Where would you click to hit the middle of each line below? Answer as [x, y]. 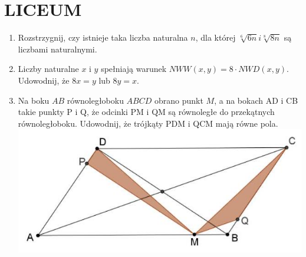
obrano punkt [179, 100]
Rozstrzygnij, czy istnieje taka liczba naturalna [103, 37]
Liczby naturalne [48, 69]
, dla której [215, 37]
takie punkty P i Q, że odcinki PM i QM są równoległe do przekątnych [146, 112]
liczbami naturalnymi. [57, 49]
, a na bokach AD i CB [256, 100]
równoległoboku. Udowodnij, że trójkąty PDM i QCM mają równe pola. [148, 123]
